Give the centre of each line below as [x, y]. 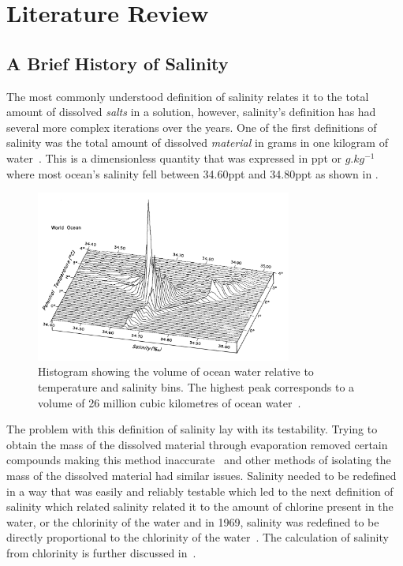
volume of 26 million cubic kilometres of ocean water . [170, 402]
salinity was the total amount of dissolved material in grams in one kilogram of [197, 142]
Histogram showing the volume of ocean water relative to [176, 371]
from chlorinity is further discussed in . [101, 552]
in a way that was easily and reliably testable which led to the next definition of [200, 491]
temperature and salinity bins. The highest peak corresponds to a [196, 387]
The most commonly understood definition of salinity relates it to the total [188, 96]
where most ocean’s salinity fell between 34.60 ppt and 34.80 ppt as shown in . [192, 173]
